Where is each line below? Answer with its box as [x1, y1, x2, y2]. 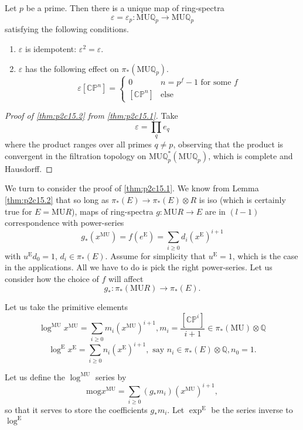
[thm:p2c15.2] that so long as [5, 194, 109, 205]
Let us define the [5, 370, 65, 383]
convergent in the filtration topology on [5, 149, 147, 161]
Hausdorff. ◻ [5, 162, 53, 174]
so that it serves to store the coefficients [5, 404, 148, 415]
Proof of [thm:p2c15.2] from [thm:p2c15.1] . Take [5, 109, 178, 122]
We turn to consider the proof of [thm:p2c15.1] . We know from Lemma [5, 182, 259, 194]
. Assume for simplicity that [105, 249, 206, 262]
